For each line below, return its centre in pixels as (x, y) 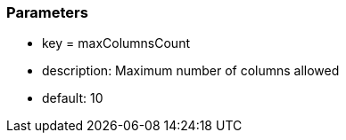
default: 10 (73, 98)
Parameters (47, 12)
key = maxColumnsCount (116, 43)
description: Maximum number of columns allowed (191, 71)
